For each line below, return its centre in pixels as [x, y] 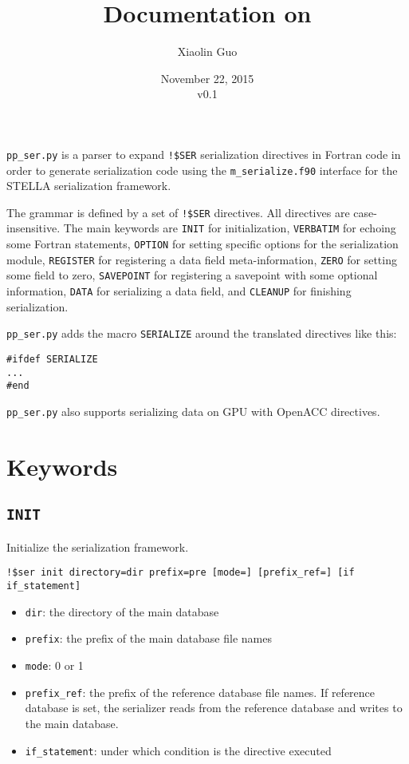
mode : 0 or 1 [54, 665]
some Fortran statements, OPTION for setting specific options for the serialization [203, 244]
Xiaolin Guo [207, 51]
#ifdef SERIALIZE [52, 359]
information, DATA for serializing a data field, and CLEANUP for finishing [179, 291]
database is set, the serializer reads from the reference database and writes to [214, 708]
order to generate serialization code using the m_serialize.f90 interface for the [202, 170]
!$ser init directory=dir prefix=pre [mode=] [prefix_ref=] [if [181, 573]
